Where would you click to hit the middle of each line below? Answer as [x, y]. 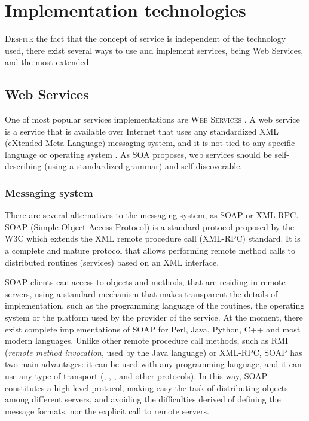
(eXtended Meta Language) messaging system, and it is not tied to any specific [150, 143]
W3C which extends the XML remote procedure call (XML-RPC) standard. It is [153, 238]
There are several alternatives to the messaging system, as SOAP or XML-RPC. [152, 215]
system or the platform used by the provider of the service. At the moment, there [154, 317]
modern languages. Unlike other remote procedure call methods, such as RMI [146, 341]
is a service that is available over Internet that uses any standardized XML [142, 131]
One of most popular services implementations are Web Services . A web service [152, 119]
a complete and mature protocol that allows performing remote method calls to [150, 250]
